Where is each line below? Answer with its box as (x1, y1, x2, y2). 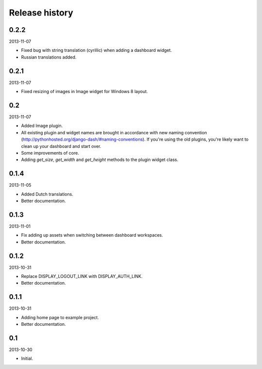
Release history (9, 7, 74, 18)
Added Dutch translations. (21, 191, 74, 197)
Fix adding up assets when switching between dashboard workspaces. (21, 232, 164, 238)
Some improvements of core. (21, 150, 80, 156)
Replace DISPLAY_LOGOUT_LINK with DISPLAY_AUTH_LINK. (21, 273, 143, 279)
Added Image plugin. (21, 123, 63, 128)
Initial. (21, 355, 33, 361)
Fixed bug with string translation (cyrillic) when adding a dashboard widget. (21, 48, 172, 53)
